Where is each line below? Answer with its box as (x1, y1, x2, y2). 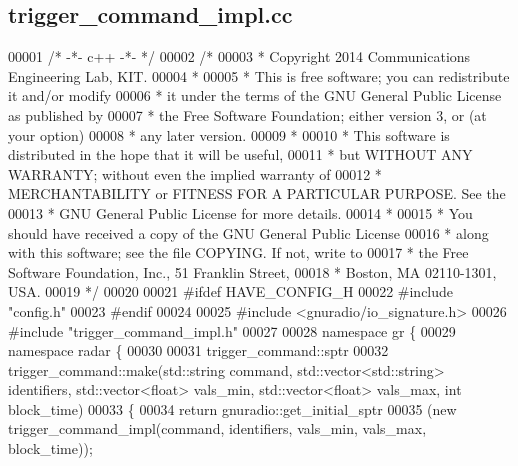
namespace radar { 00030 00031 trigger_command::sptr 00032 (8, 340, 389, 361)
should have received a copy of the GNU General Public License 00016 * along (8, 222, 489, 243)
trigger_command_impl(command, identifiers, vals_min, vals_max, (8, 418, 427, 439)
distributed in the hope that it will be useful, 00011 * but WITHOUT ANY (8, 144, 473, 165)
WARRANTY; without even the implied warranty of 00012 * (8, 163, 382, 184)
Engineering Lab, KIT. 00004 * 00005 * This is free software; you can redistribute (8, 65, 510, 86)
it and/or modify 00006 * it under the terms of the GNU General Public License (8, 85, 502, 106)
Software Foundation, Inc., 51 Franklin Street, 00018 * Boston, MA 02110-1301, (8, 261, 497, 282)
